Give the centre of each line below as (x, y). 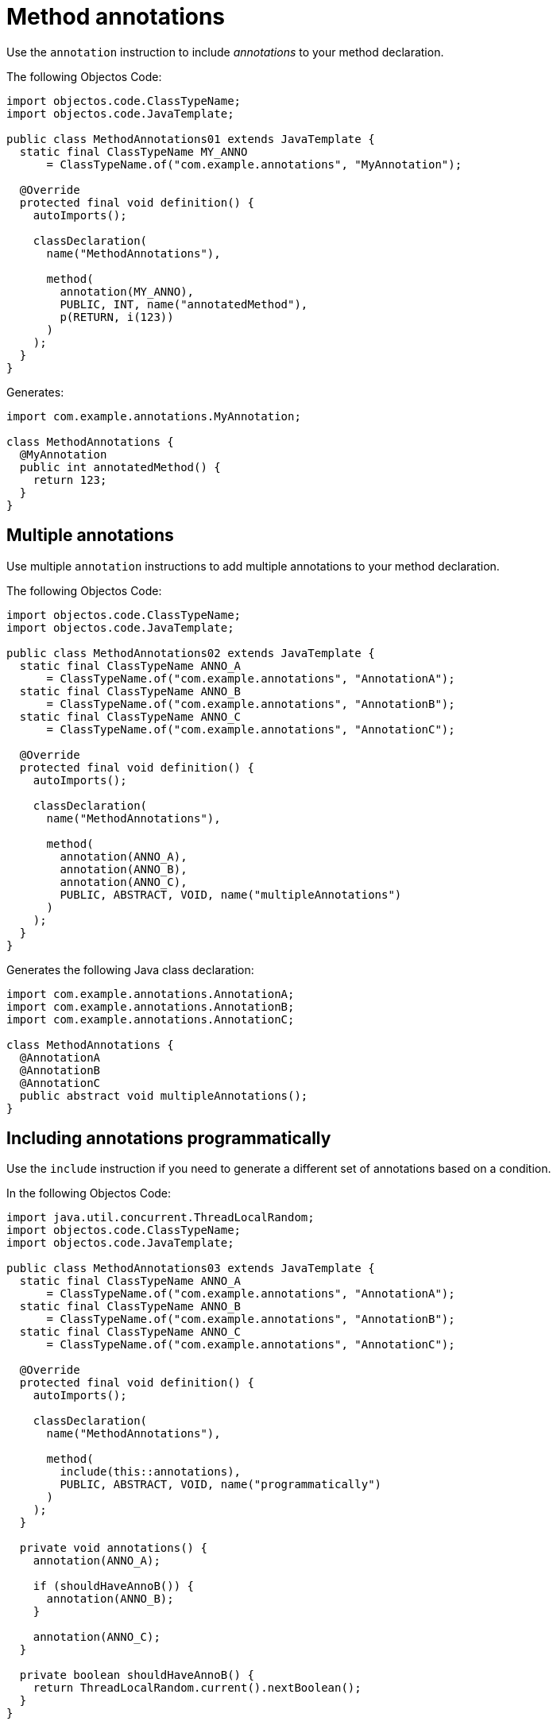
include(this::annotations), (151, 1472)
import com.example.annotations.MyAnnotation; (154, 416)
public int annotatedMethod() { (120, 467)
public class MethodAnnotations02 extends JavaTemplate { (191, 653)
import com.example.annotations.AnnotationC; (151, 1019)
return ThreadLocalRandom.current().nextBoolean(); (197, 1688)
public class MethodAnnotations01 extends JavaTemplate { (191, 139)
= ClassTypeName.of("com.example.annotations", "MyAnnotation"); (254, 164)
